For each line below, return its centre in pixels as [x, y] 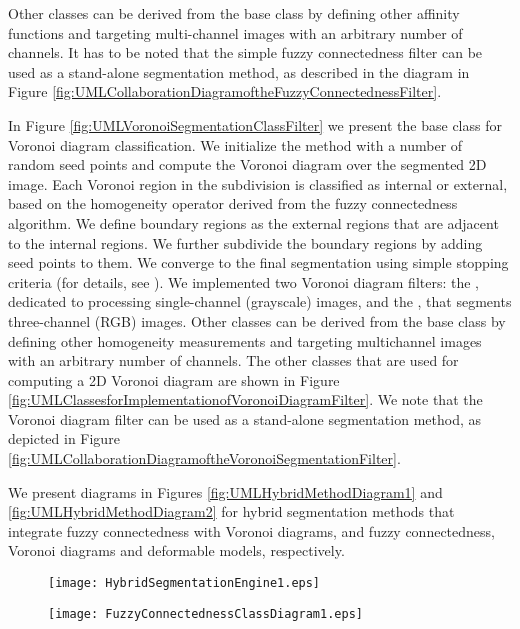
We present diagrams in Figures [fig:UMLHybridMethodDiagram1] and [225, 491]
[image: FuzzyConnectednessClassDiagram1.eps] [205, 613]
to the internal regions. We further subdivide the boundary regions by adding [245, 242]
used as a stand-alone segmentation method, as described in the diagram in [239, 71]
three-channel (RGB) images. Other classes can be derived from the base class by [257, 320]
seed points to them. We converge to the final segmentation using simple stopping [258, 262]
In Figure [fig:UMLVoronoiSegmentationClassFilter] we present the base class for [255, 124]
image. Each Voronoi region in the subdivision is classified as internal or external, [258, 183]
